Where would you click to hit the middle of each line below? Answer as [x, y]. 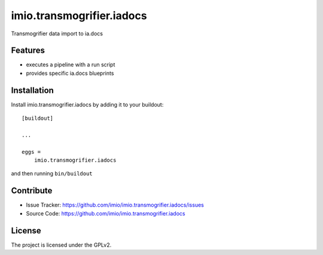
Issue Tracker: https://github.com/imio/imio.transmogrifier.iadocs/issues [115, 205]
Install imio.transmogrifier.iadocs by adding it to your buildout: [87, 104]
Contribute [32, 191]
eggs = [31, 152]
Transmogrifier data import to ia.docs [57, 34]
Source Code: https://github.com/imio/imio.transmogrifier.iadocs [106, 213]
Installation [32, 90]
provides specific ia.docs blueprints [70, 73]
